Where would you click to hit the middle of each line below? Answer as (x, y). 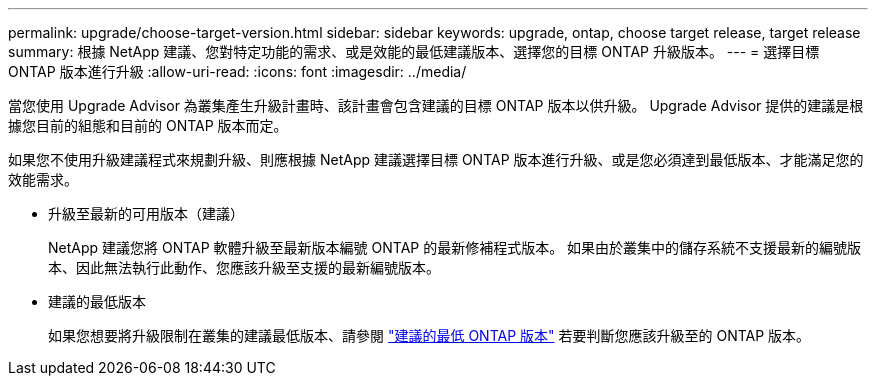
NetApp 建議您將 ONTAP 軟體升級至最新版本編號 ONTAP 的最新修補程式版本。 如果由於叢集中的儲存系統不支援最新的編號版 (455, 247)
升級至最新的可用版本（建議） (146, 213)
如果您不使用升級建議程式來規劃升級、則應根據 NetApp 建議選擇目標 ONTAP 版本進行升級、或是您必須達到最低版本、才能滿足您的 (436, 159)
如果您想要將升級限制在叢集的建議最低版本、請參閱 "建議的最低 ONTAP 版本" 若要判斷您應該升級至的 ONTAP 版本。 (429, 335)
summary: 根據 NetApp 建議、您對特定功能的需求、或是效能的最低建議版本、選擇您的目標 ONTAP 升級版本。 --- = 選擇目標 (414, 51)
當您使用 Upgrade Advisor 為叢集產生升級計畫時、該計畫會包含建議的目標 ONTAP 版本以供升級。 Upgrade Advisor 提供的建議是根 (436, 105)
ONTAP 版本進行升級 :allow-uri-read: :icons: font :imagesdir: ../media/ (237, 71)
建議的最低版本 (97, 301)
